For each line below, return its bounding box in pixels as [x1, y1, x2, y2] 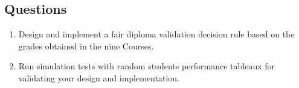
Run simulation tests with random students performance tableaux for [18, 60, 275, 72]
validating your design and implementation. [18, 71, 179, 84]
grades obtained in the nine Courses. [18, 39, 154, 52]
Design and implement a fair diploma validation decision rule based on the [18, 28, 295, 40]
